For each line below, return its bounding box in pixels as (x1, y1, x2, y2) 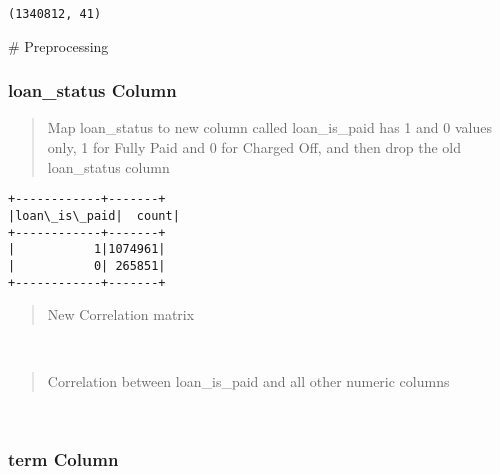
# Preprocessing (8, 35, 109, 56)
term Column (8, 447, 119, 472)
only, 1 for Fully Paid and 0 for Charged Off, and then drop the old (47, 137, 462, 158)
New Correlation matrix (47, 304, 195, 325)
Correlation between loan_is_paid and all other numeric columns (47, 371, 450, 392)
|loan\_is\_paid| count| (8, 208, 180, 223)
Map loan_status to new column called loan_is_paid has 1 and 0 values (47, 117, 492, 138)
